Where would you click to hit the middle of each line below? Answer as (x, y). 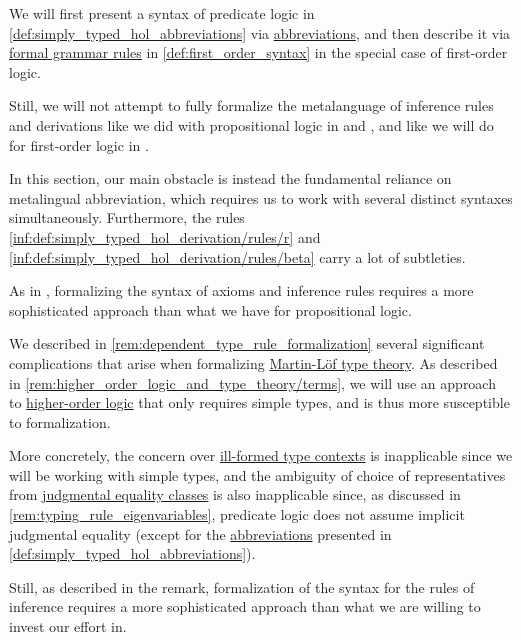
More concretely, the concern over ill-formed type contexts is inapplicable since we (261, 455)
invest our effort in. (68, 626)
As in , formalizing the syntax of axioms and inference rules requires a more (241, 290)
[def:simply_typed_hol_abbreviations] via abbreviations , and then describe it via (260, 32)
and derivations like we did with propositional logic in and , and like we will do (251, 124)
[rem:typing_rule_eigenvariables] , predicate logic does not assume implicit (237, 514)
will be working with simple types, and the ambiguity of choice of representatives (257, 474)
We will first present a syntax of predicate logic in (162, 13)
